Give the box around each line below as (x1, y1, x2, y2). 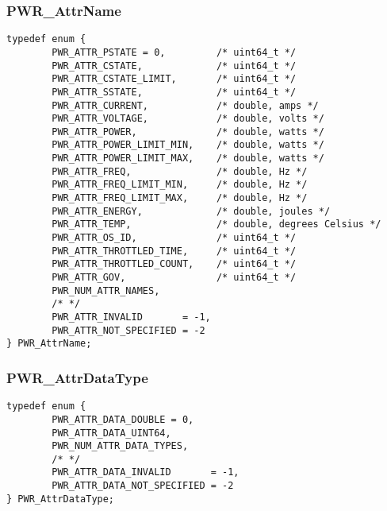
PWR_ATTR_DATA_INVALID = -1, (52, 466, 239, 478)
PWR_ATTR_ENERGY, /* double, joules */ (52, 205, 331, 217)
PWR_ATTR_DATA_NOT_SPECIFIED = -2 (52, 480, 234, 492)
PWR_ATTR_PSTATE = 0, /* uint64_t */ (52, 46, 297, 58)
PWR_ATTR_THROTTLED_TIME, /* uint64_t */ (52, 245, 297, 257)
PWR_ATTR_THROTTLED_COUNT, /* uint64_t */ (52, 258, 297, 270)
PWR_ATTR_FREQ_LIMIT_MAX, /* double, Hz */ (52, 192, 308, 204)
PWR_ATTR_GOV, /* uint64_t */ (52, 272, 297, 284)
